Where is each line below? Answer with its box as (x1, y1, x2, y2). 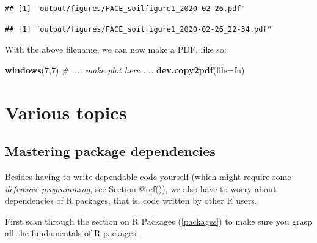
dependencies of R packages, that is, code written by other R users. (5, 194, 257, 207)
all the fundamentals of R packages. (5, 226, 139, 239)
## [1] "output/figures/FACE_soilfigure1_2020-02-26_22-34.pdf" (5, 24, 272, 34)
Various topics (5, 99, 127, 124)
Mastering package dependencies (5, 141, 216, 160)
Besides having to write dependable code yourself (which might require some (5, 170, 291, 182)
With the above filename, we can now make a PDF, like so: (5, 43, 227, 56)
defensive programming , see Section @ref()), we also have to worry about (5, 182, 277, 195)
